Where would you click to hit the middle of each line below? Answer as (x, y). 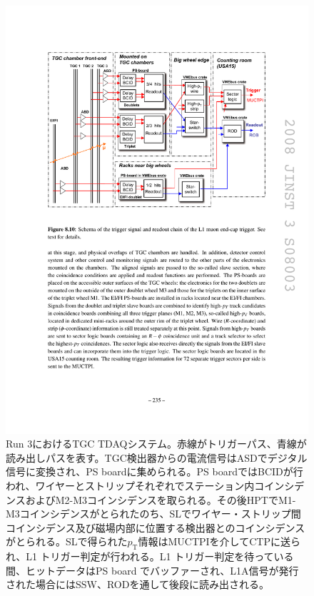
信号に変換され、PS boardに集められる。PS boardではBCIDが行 (155, 471)
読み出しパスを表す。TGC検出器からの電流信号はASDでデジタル (157, 457)
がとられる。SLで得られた (67, 541)
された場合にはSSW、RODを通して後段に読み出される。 (138, 584)
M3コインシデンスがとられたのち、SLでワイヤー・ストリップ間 (153, 514)
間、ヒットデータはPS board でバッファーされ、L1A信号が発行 (152, 570)
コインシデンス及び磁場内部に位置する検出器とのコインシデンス (156, 527)
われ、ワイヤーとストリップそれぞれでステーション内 (130, 486)
